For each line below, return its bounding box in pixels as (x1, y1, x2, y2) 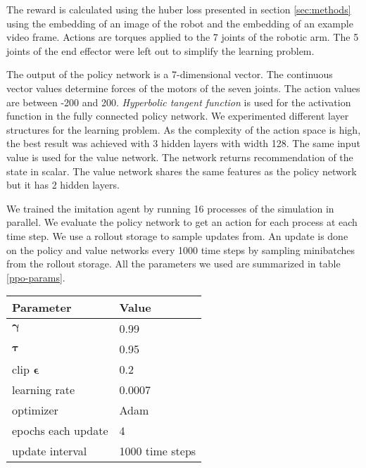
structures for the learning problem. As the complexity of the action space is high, (6, 122, 361, 137)
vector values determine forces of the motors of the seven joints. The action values (6, 80, 360, 95)
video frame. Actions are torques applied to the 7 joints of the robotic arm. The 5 (6, 30, 359, 44)
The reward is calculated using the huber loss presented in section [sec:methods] (6, 2, 351, 16)
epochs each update (12, 422, 108, 439)
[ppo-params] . (6, 270, 65, 284)
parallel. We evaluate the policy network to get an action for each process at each (6, 215, 358, 229)
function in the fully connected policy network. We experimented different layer (6, 108, 349, 123)
